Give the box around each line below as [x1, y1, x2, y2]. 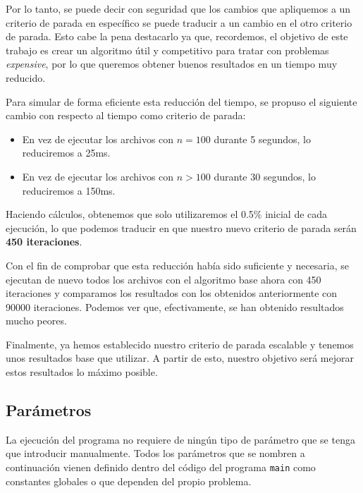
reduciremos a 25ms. [22, 145, 111, 160]
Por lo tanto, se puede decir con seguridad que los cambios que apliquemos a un [6, 1, 351, 16]
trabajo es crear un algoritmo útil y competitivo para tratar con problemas [6, 42, 329, 57]
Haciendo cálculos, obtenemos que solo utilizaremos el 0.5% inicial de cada [6, 207, 328, 221]
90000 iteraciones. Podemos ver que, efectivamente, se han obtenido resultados [6, 299, 344, 314]
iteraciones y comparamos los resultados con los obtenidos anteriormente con [6, 286, 338, 300]
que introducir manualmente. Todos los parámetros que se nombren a [6, 446, 305, 461]
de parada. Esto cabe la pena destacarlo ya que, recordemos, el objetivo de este [6, 29, 348, 44]
